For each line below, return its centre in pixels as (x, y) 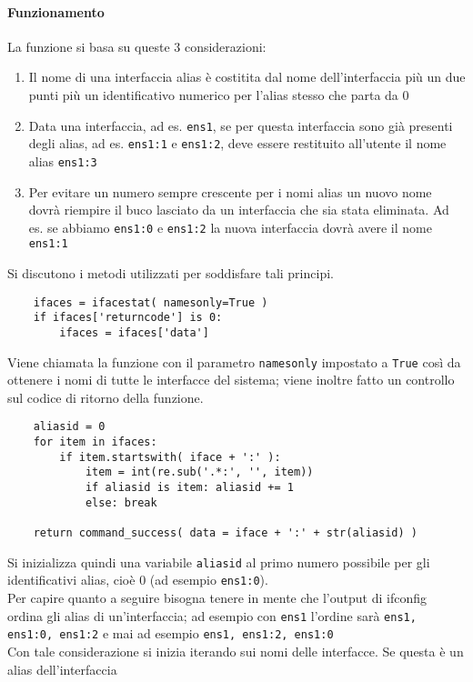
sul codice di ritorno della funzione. (106, 397)
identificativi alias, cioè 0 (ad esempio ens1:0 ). (138, 580)
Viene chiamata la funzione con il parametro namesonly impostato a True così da (234, 361)
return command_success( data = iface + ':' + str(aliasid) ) (226, 533)
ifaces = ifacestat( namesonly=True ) (151, 302)
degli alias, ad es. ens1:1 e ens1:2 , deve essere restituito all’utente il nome (237, 143)
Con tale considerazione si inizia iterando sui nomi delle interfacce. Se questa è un (236, 651)
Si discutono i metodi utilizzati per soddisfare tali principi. (171, 273)
